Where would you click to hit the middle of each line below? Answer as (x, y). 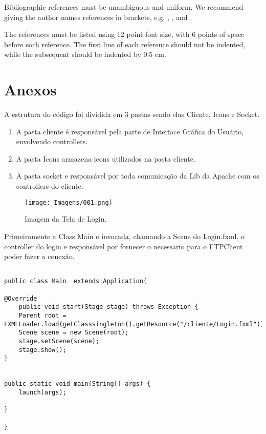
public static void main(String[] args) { (77, 384)
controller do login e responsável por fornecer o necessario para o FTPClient (124, 246)
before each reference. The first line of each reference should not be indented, (125, 44)
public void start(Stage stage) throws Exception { (108, 307)
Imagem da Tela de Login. (66, 219)
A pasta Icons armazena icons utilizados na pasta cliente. (106, 158)
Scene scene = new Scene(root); (74, 333)
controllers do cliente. (50, 186)
